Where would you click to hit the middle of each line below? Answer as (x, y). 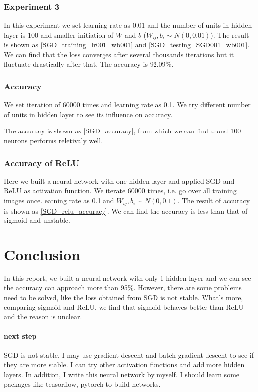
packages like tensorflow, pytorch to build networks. (82, 384)
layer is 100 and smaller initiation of (59, 34)
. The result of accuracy (214, 200)
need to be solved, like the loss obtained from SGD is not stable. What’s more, (124, 297)
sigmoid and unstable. (37, 220)
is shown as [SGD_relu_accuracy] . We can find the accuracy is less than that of (126, 210)
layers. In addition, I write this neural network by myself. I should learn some (122, 374)
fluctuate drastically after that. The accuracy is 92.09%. (89, 64)
